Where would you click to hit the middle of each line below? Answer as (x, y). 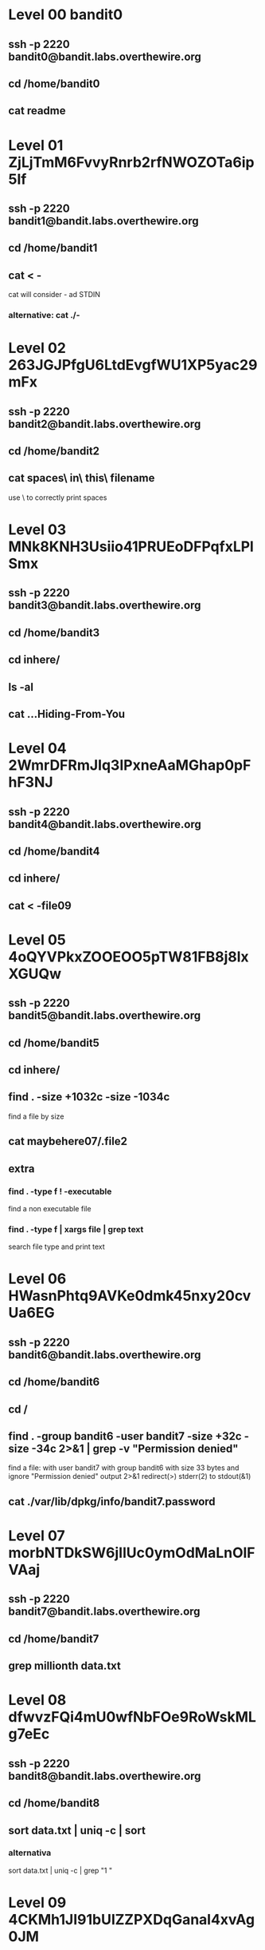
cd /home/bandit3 (54, 632)
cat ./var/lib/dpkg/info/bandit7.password (112, 1502)
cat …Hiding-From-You (67, 713)
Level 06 (37, 1279)
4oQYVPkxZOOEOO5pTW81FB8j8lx (129, 957)
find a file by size (36, 1116)
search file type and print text (57, 1246)
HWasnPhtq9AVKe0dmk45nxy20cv (130, 1296)
